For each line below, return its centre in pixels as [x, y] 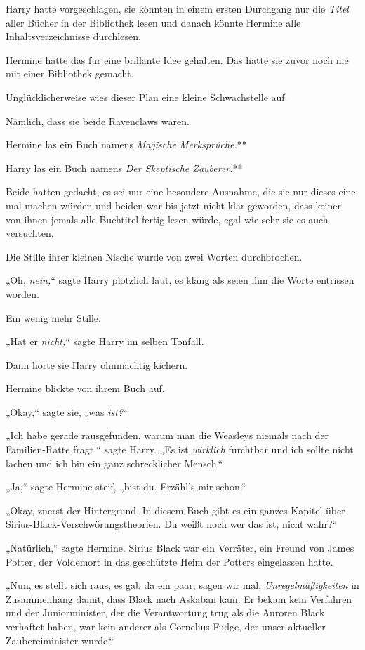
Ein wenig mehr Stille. [53, 317]
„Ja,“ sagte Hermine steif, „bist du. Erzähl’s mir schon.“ [126, 487]
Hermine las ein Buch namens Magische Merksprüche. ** [126, 144]
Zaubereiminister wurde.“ [60, 640]
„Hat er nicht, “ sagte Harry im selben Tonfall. [105, 341]
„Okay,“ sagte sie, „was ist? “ [67, 411]
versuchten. [30, 233]
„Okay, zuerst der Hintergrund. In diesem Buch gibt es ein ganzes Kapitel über [175, 510]
